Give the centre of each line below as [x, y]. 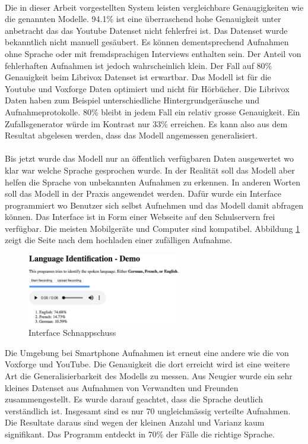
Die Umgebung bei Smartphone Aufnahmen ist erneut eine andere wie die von [147, 352]
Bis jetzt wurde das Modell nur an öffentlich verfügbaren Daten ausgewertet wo [149, 158]
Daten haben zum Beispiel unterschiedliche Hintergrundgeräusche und [132, 100]
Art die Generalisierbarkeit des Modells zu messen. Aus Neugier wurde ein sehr [149, 375]
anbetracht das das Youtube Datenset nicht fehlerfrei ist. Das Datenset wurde [146, 30]
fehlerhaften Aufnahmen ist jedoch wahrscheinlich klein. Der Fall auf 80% [139, 65]
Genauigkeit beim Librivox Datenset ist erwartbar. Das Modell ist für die [138, 77]
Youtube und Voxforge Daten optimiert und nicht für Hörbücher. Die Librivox [147, 88]
